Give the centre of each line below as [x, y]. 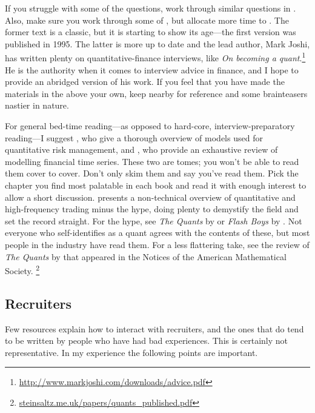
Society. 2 [22, 270]
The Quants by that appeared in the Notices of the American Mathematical [146, 256]
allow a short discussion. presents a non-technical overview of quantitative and [150, 197]
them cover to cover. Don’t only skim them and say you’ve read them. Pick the [152, 173]
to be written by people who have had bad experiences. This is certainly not [147, 341]
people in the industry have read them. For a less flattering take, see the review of [157, 244]
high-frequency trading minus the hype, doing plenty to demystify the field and [152, 209]
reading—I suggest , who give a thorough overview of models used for [134, 137]
